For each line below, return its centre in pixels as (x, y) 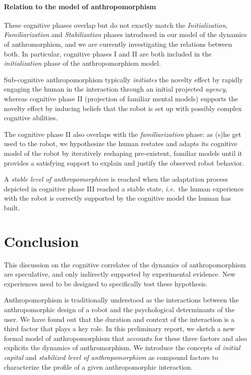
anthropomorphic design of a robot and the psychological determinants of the (119, 309)
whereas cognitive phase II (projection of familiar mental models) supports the (121, 98)
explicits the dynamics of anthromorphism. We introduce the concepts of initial (122, 347)
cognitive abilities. (31, 118)
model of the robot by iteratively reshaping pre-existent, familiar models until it (123, 153)
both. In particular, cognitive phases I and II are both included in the (108, 53)
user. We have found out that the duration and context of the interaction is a (119, 319)
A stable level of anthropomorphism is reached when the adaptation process (116, 179)
